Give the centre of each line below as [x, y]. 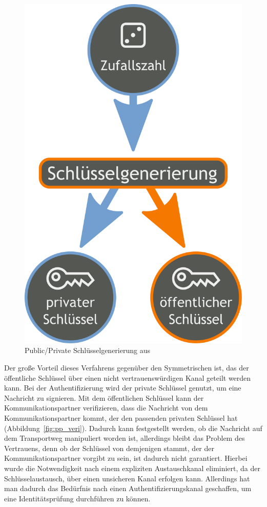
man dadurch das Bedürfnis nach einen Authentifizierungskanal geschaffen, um [128, 488]
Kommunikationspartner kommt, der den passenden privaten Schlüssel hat [121, 418]
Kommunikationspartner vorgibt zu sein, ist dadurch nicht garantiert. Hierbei [126, 458]
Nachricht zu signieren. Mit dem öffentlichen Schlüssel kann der [104, 397]
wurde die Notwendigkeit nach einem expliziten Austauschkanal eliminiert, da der [132, 468]
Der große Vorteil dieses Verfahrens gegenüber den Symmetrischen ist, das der [127, 368]
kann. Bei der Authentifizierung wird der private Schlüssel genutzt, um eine [123, 388]
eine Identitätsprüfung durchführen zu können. [77, 498]
